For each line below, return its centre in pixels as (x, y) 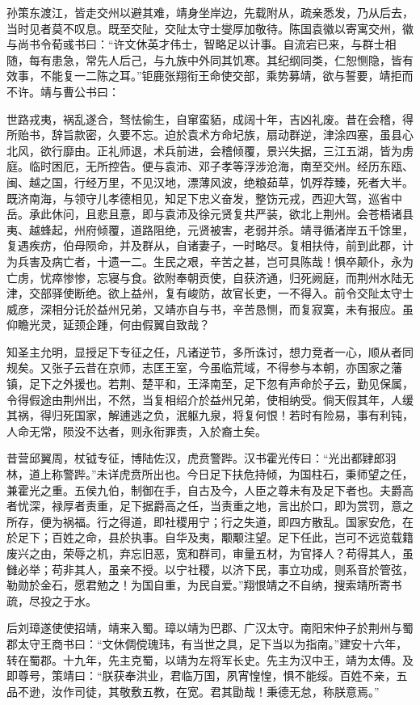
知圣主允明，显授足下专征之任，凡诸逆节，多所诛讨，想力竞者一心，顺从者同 (210, 351)
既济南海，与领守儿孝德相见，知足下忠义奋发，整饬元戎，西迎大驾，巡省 (199, 198)
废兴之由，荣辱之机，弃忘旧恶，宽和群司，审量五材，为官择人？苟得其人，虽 (210, 553)
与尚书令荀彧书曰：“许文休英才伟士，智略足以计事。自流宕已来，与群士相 (202, 44)
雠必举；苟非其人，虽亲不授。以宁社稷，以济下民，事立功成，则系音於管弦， (210, 569)
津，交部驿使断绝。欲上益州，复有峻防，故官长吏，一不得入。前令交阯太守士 (210, 293)
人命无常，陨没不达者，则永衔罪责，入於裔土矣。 (136, 431)
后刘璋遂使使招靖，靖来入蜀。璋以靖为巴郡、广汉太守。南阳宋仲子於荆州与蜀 (210, 628)
